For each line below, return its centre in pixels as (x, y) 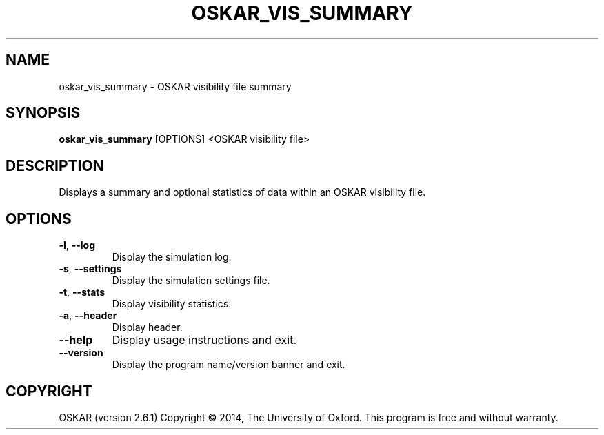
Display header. (147, 327)
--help (76, 340)
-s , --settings (90, 269)
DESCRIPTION (55, 165)
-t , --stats (82, 292)
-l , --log (77, 245)
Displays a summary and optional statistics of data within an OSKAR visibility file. (242, 192)
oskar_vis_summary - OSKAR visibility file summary (175, 86)
